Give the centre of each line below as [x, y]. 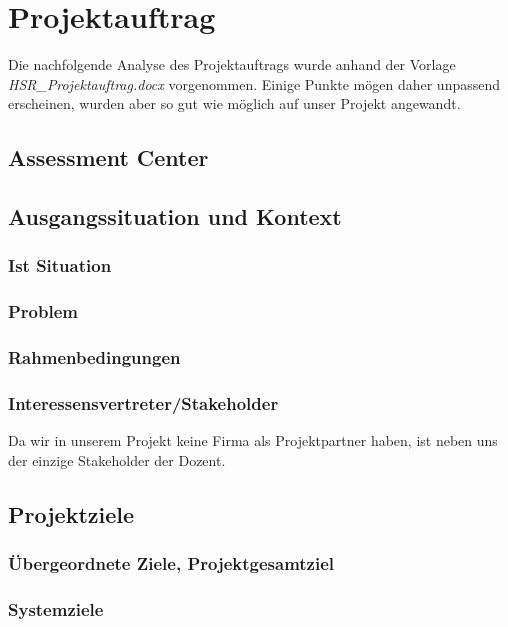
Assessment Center [108, 157]
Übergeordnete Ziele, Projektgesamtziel [171, 563]
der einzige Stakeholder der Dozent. [117, 459]
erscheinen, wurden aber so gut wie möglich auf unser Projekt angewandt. [234, 103]
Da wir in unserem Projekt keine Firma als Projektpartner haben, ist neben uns [253, 440]
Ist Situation [60, 265]
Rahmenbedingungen [94, 357]
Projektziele [71, 513]
